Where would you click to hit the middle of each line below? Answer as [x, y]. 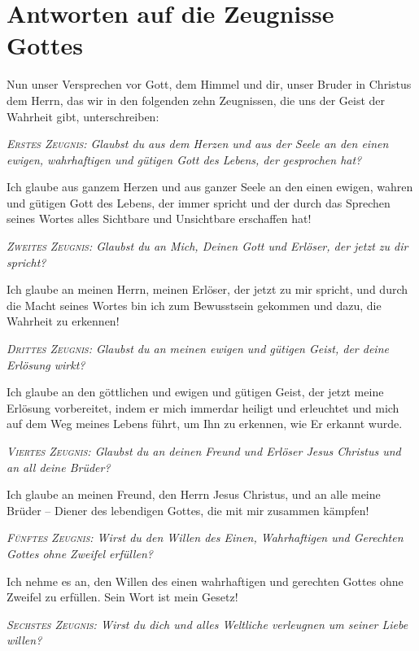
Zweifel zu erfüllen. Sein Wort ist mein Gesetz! [122, 597]
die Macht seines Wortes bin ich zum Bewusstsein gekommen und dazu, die [194, 305]
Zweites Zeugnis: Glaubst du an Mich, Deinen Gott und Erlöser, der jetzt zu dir [207, 246]
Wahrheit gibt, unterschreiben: [83, 116]
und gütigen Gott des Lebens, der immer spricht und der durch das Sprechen [199, 202]
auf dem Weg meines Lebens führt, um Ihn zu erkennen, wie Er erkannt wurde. [205, 424]
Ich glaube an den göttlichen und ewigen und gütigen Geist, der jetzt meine [195, 392]
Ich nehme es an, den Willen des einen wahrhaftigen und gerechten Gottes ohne [205, 581]
